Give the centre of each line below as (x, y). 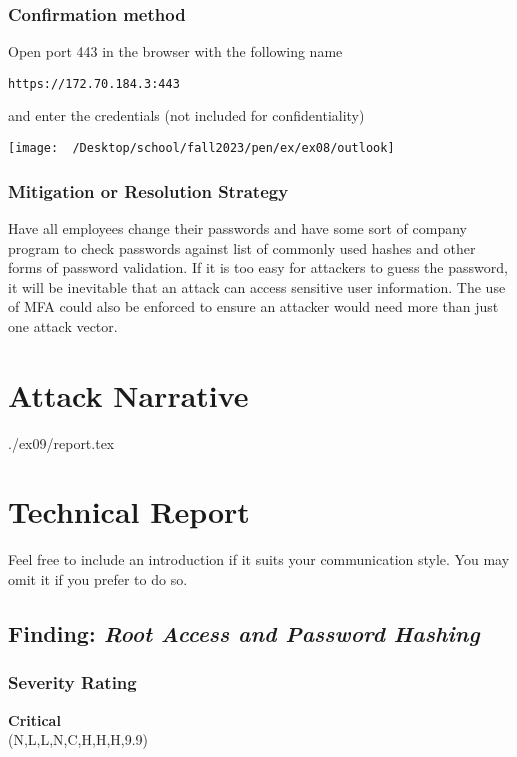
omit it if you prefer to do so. (98, 578)
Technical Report (129, 511)
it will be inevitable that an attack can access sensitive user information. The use (257, 286)
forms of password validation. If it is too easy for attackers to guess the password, (258, 267)
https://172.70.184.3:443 (94, 83)
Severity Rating (72, 682)
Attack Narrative (128, 394)
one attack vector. (63, 325)
